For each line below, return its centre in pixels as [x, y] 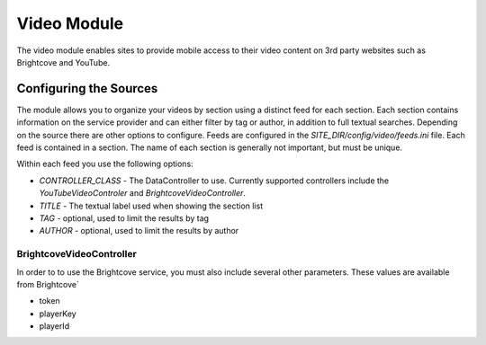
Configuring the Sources [87, 88]
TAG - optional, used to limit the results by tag [124, 218]
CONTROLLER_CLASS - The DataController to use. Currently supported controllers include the [214, 181]
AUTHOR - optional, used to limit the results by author [139, 231]
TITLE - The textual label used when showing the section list [151, 206]
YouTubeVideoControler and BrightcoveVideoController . [143, 193]
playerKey [58, 314]
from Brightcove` [48, 284]
